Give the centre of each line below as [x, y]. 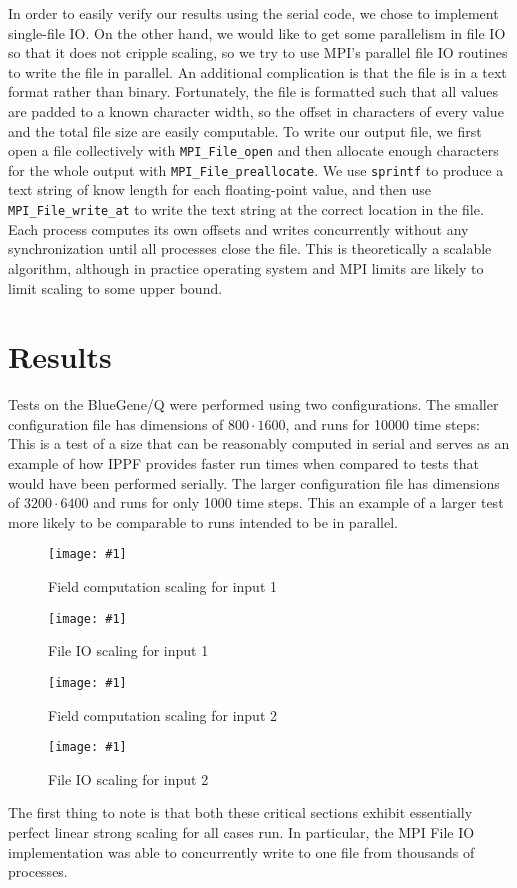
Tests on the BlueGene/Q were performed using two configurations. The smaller [253, 404]
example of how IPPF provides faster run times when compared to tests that [243, 463]
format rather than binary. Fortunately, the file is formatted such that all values [253, 91]
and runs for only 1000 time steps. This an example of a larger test [298, 502]
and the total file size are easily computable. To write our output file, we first [245, 130]
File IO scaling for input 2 [128, 778]
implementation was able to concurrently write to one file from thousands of [241, 851]
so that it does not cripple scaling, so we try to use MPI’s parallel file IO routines [258, 52]
